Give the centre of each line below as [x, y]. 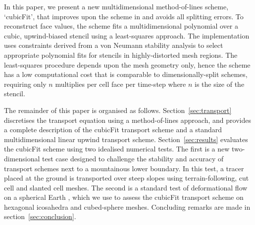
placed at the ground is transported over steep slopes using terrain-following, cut [127, 178]
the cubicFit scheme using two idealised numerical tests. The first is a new [117, 149]
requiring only [25, 84]
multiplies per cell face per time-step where [121, 84]
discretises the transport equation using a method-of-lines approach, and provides [127, 120]
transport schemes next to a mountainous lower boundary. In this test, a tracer [124, 168]
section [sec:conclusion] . [40, 216]
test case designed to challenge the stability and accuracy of [133, 158]
